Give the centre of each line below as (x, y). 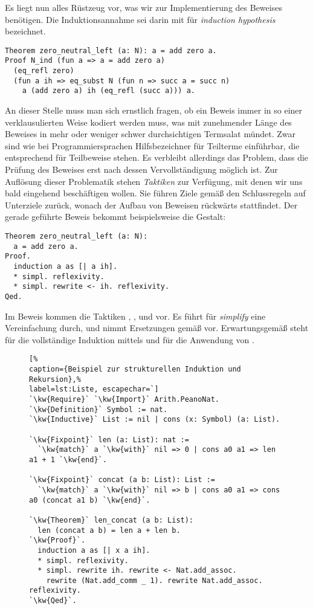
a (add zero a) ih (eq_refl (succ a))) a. (108, 91)
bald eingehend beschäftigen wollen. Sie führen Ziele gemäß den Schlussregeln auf (155, 193)
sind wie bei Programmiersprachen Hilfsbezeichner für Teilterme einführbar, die (152, 145)
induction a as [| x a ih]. (94, 550)
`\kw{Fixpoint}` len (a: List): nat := (109, 440)
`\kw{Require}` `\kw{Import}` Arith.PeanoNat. (124, 399)
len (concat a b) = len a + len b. (109, 530)
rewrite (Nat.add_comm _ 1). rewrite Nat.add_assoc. (154, 580)
